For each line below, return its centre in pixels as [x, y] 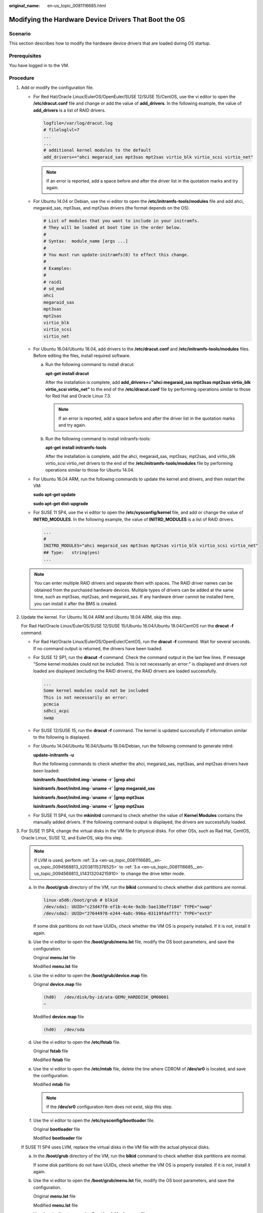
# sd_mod [54, 288]
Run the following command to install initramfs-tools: [98, 439]
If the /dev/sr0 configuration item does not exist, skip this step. [109, 1107]
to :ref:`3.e [130, 867]
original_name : [25, 6]
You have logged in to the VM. [39, 66]
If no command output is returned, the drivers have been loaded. [98, 648]
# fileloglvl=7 [61, 130]
